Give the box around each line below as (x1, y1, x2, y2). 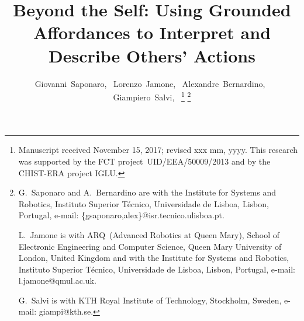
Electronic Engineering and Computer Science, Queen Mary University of (18, 240, 282, 252)
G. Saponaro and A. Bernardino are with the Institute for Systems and (18, 186, 277, 198)
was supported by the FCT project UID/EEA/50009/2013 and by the (18, 155, 271, 167)
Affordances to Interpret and (33, 20, 271, 44)
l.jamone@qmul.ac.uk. (18, 274, 96, 287)
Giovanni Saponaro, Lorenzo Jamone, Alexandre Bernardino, (34, 77, 265, 89)
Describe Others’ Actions (49, 43, 255, 67)
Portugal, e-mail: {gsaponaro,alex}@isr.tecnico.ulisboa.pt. (18, 209, 224, 221)
